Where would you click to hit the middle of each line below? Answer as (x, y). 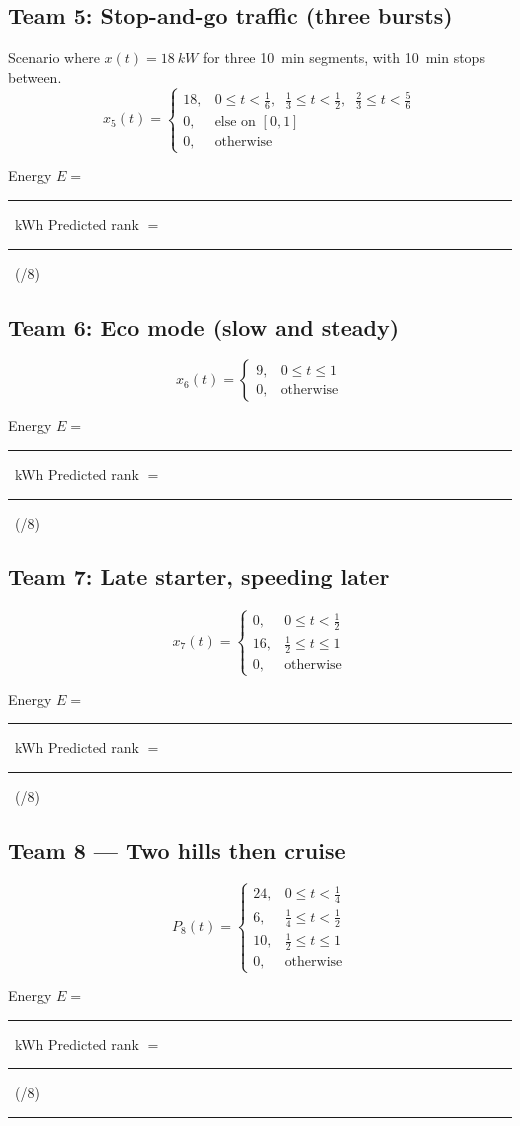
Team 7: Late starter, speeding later (199, 576)
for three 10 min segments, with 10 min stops (343, 57)
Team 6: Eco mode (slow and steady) (204, 326)
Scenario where (54, 57)
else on (235, 122)
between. (35, 76)
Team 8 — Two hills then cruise (177, 849)
